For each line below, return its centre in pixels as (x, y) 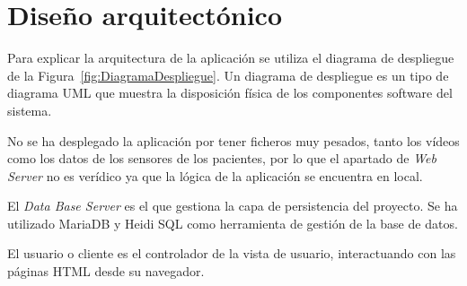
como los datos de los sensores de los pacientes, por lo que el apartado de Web (222, 158)
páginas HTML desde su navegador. (106, 271)
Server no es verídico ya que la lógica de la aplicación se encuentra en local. (215, 175)
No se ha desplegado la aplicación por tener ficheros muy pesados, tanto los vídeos (233, 140)
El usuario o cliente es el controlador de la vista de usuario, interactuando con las (232, 253)
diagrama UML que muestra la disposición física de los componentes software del (230, 93)
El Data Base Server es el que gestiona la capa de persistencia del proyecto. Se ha (233, 206)
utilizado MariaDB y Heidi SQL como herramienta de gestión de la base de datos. (233, 223)
